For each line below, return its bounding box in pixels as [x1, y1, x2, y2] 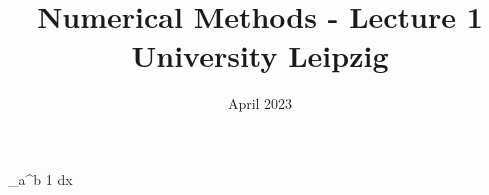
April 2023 [227, 93, 293, 114]
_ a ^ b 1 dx [8, 168, 73, 189]
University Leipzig [131, 35, 389, 76]
